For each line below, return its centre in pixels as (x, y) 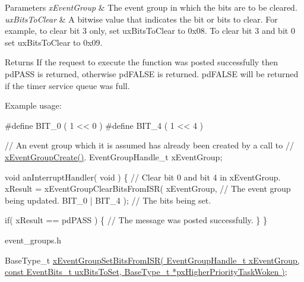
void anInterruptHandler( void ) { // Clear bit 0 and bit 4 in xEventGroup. (143, 177)
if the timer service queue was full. (67, 85)
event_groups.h (33, 240)
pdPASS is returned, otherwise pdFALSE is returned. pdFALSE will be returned (152, 73)
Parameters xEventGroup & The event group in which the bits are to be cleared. (151, 7)
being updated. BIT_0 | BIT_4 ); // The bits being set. (108, 200)
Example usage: (33, 105)
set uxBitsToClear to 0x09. (54, 42)
